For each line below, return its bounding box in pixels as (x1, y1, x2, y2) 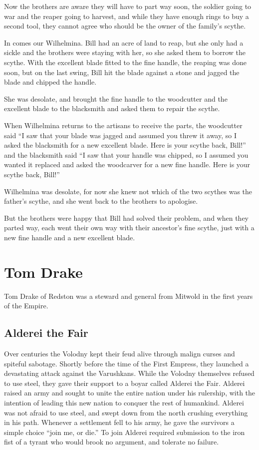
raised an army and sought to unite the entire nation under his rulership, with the (4, 387, 256, 398)
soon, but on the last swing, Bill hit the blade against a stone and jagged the (4, 67, 240, 77)
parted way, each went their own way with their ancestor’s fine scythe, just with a (4, 222, 255, 233)
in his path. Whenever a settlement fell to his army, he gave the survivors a (4, 417, 235, 427)
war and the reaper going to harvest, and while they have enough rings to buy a (4, 11, 249, 21)
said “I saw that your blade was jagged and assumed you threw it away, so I (4, 130, 237, 140)
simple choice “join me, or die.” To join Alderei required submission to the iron (4, 426, 245, 437)
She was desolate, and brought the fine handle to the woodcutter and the (4, 93, 228, 104)
